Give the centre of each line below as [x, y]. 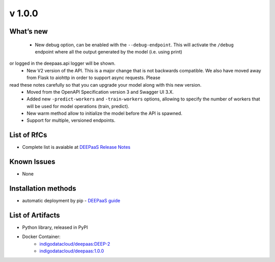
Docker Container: [41, 237]
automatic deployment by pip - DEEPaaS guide [71, 201]
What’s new [29, 31]
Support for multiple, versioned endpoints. [71, 120]
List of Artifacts [35, 215]
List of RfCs [28, 135]
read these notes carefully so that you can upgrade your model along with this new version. [105, 85]
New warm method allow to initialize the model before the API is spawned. [105, 113]
